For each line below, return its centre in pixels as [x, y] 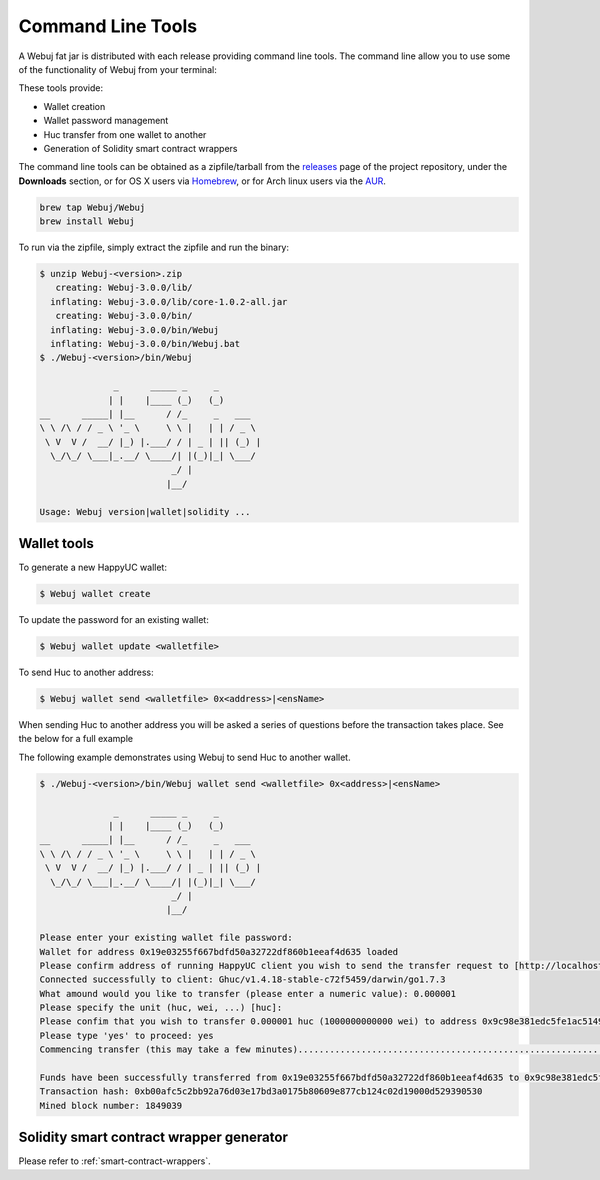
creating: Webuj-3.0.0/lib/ [124, 288]
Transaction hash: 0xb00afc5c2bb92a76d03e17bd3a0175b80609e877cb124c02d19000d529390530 [261, 1091]
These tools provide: [61, 88]
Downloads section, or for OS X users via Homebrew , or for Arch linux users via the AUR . [202, 181]
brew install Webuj [87, 221]
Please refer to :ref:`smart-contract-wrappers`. [115, 1161]
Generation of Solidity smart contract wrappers [141, 148]
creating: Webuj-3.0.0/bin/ [124, 316]
